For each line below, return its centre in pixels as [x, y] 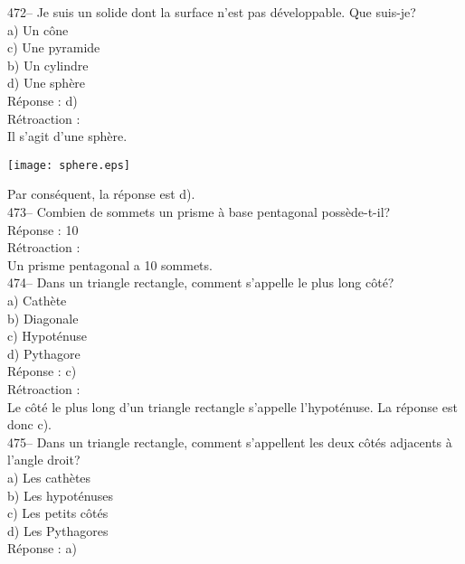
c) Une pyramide [54, 47]
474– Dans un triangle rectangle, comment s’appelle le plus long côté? [201, 282]
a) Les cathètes [49, 477]
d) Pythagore [44, 353]
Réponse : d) [43, 100]
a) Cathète [37, 300]
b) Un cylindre [48, 65]
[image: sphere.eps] [69, 165]
